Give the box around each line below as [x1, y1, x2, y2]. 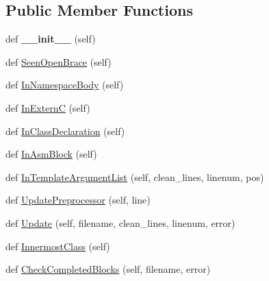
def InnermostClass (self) [5, 239, 110, 253]
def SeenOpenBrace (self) [5, 54, 112, 69]
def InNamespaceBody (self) [5, 77, 124, 92]
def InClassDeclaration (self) [5, 123, 125, 138]
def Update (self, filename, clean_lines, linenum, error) [5, 215, 235, 230]
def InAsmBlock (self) [5, 147, 97, 161]
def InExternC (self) [5, 100, 90, 114]
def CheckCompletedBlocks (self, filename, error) [5, 262, 211, 276]
